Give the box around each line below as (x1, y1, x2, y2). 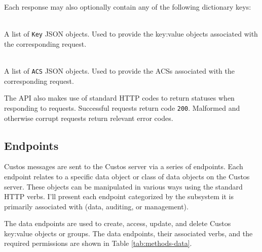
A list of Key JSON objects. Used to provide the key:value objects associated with (4, 28, 258, 39)
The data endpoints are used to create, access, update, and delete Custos (4, 218, 231, 229)
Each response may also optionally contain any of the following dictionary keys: (4, 2, 251, 12)
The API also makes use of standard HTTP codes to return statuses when (4, 92, 235, 103)
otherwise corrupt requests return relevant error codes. (4, 112, 173, 123)
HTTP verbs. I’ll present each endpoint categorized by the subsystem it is (4, 191, 234, 202)
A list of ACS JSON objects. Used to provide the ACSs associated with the (4, 66, 235, 76)
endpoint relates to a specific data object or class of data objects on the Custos (4, 171, 250, 181)
